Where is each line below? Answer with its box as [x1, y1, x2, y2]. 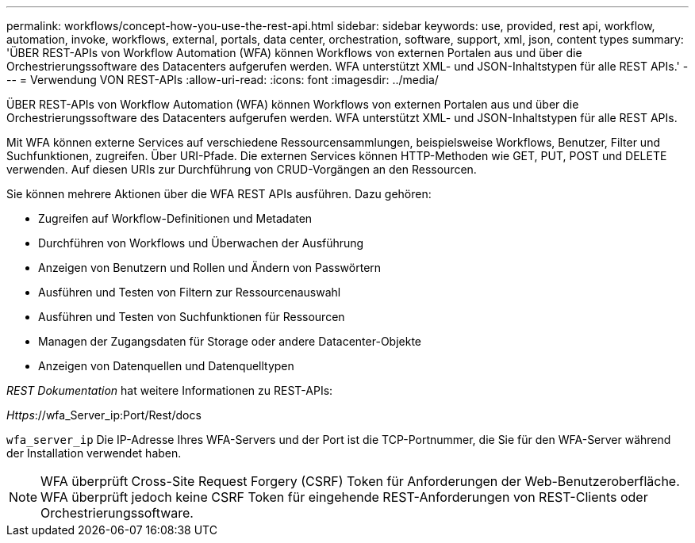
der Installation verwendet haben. [6, 446, 182, 460]
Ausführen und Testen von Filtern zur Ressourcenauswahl [38, 285, 341, 299]
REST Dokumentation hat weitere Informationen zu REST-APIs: [6, 384, 333, 397]
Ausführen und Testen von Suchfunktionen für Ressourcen [38, 310, 345, 323]
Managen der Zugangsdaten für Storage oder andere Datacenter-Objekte [38, 335, 421, 348]
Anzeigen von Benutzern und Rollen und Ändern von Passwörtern [38, 261, 382, 274]
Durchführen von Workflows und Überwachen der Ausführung [38, 236, 364, 250]
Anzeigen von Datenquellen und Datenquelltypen [38, 359, 294, 373]
